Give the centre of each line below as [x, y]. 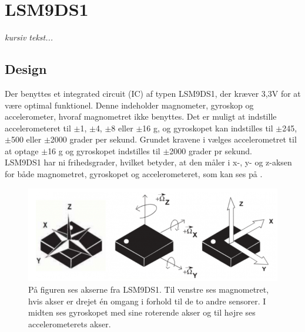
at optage [22, 150]
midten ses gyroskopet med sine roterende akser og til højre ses [142, 312]
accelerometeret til [38, 128]
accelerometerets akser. [70, 323]
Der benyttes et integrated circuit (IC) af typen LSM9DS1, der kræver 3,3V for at [153, 93]
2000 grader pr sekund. [211, 150]
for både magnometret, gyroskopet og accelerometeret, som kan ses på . [134, 174]
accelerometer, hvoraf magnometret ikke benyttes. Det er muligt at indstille [141, 116]
